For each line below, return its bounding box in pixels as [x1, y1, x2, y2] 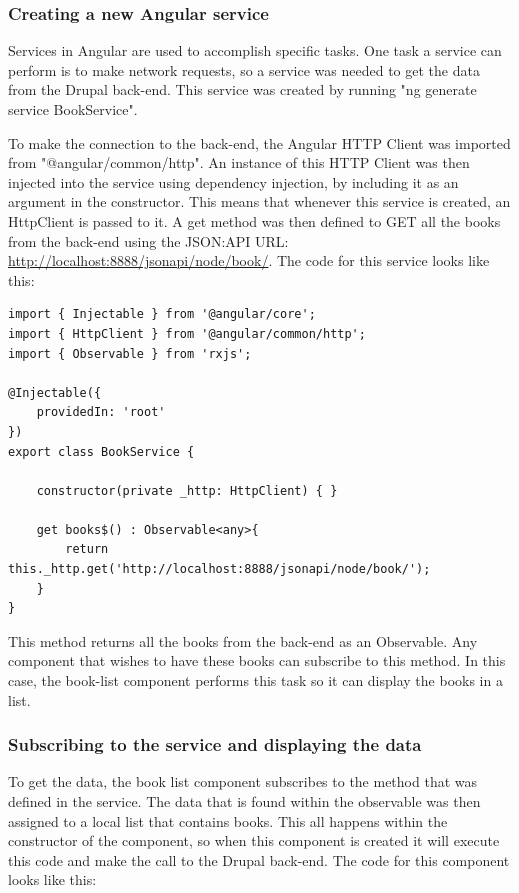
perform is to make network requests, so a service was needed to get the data [8, 59, 480, 80]
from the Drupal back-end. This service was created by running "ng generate [8, 79, 477, 100]
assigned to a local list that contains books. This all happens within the [8, 810, 448, 831]
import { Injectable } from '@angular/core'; [8, 307, 316, 322]
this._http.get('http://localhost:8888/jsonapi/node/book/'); [8, 562, 431, 577]
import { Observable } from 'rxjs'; [8, 346, 252, 361]
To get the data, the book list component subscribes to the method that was [8, 771, 478, 792]
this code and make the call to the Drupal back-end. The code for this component [8, 849, 510, 870]
